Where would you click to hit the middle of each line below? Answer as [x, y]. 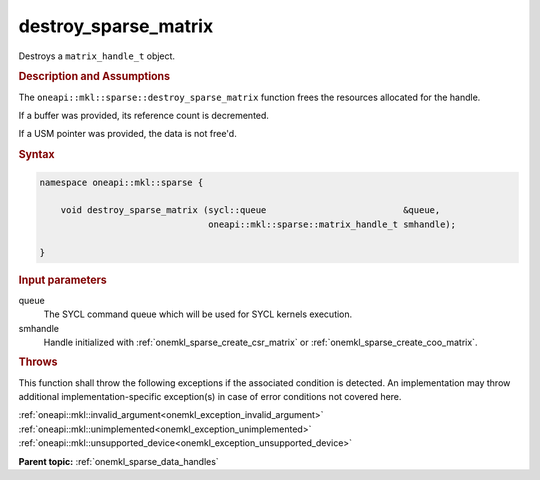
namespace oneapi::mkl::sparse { [121, 182]
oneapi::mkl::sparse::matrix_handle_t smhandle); [332, 224]
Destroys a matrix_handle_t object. [96, 56]
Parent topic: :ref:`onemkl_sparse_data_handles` [118, 461]
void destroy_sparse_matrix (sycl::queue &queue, [250, 210]
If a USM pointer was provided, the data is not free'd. [127, 134]
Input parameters [62, 280]
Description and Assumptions [94, 77]
